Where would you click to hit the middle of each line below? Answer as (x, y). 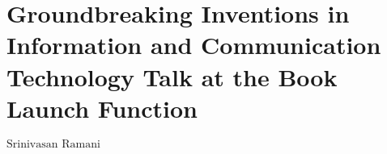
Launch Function (102, 108)
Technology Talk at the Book (172, 76)
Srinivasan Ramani (53, 144)
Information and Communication (194, 45)
